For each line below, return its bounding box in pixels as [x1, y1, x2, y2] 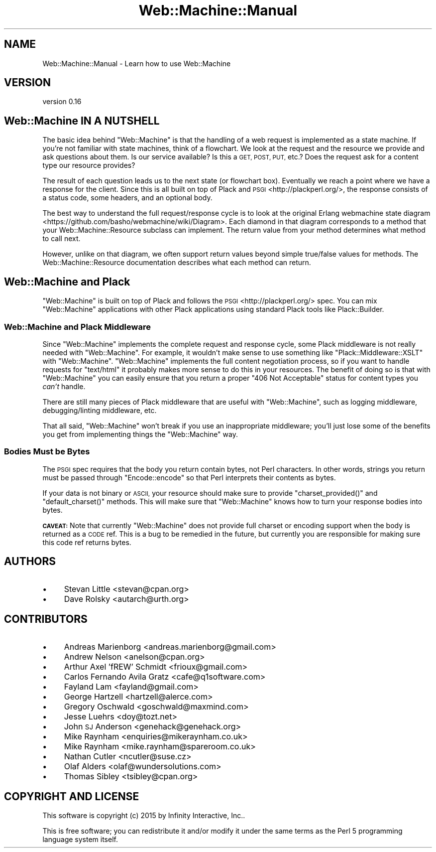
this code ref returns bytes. [42, 538, 131, 547]
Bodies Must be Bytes [4, 446, 90, 457]
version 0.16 [42, 97, 82, 106]
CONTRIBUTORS [4, 612, 88, 625]
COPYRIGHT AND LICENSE [4, 790, 139, 803]
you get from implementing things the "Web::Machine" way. [42, 429, 238, 438]
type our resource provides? [42, 161, 135, 170]
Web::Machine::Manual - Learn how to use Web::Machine [42, 59, 231, 68]
